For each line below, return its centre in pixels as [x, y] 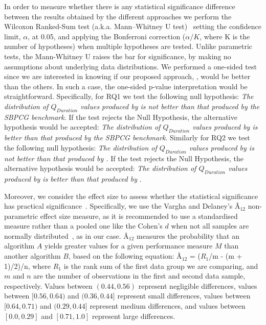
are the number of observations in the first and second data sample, [139, 276]
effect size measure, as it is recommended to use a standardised [139, 216]
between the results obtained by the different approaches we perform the [118, 16]
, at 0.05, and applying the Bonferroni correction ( [107, 36]
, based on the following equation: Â [125, 256]
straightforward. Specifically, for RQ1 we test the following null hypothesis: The [129, 96]
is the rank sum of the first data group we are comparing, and [161, 266]
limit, [13, 36]
